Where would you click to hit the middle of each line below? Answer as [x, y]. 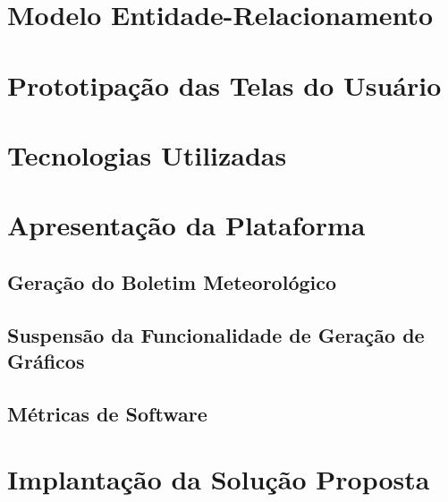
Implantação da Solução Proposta [219, 479]
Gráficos [46, 361]
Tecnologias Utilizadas [147, 154]
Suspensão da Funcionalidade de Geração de [216, 334]
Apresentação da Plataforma [186, 225]
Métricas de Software [107, 413]
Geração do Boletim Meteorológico [172, 281]
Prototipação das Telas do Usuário [224, 85]
